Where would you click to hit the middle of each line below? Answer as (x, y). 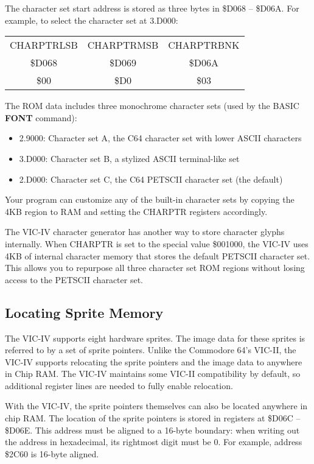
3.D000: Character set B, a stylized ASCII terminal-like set (129, 158)
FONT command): (41, 117)
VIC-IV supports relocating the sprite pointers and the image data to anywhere (154, 361)
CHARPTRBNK (204, 45)
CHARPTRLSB (44, 45)
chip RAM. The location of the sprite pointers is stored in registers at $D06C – (153, 418)
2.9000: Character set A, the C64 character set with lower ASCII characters (160, 138)
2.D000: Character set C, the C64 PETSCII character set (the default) (151, 179)
